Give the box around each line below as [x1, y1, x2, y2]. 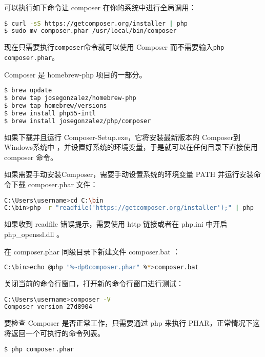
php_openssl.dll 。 [4, 228, 64, 239]
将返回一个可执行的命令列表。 [4, 327, 105, 338]
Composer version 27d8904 [4, 303, 92, 311]
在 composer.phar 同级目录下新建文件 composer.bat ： [4, 246, 180, 256]
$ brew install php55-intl [4, 109, 96, 117]
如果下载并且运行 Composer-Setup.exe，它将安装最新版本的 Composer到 [4, 131, 241, 142]
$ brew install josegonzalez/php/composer [4, 117, 151, 125]
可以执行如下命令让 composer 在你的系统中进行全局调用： [4, 2, 196, 12]
